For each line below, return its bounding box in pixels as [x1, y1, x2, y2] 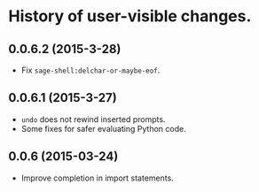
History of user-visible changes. [8, 6, 252, 27]
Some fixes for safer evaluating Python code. [20, 123, 187, 134]
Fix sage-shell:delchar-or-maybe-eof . [20, 65, 161, 75]
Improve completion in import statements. [20, 173, 174, 183]
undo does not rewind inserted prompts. [20, 113, 166, 125]
